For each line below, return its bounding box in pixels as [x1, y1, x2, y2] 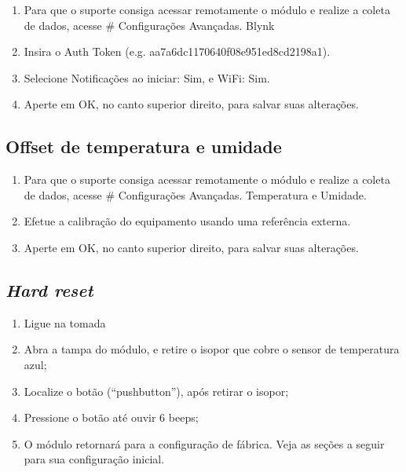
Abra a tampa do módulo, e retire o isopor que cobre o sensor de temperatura [24, 341, 400, 357]
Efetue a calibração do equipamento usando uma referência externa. [24, 213, 351, 229]
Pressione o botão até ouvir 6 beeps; [24, 409, 199, 426]
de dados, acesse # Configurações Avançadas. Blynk [24, 16, 275, 33]
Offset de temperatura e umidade [5, 134, 282, 159]
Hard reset [5, 277, 93, 302]
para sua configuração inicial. [24, 451, 165, 467]
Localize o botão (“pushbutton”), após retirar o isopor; [24, 382, 289, 399]
